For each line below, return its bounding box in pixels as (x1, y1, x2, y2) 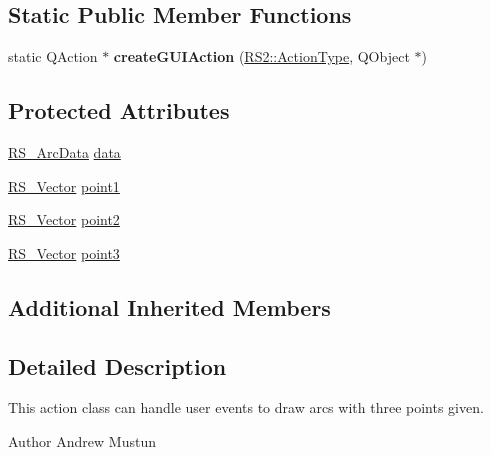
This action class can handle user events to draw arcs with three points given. (8, 397, 484, 418)
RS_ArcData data (8, 142, 121, 162)
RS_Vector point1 (8, 175, 120, 196)
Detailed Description (8, 350, 227, 381)
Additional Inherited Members (8, 291, 331, 322)
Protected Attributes (8, 95, 230, 126)
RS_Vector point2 (8, 209, 120, 230)
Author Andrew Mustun (8, 430, 156, 451)
